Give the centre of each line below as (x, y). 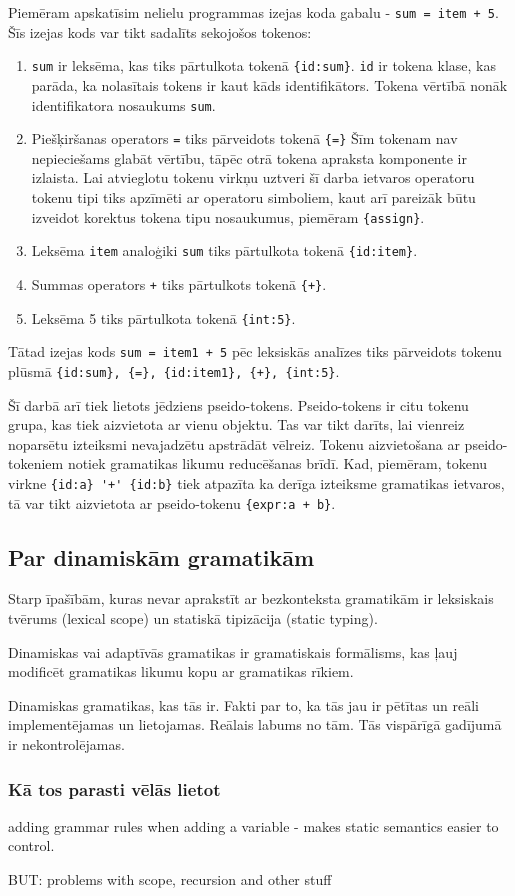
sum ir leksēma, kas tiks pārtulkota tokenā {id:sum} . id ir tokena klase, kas (263, 65)
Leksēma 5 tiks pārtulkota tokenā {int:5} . (163, 317)
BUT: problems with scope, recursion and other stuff (170, 878)
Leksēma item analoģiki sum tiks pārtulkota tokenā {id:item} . (224, 250)
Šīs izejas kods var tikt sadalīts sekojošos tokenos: (160, 31)
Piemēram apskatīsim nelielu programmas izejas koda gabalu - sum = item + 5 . (253, 12)
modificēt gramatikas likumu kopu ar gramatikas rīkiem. (181, 671)
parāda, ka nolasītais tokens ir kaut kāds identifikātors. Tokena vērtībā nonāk (269, 84)
